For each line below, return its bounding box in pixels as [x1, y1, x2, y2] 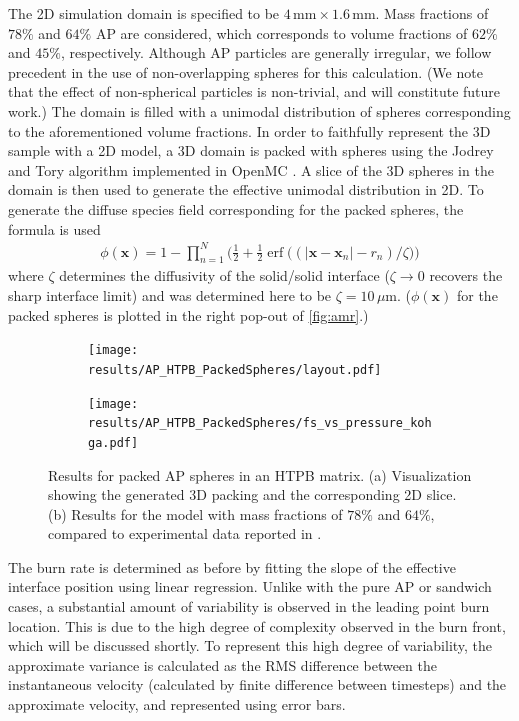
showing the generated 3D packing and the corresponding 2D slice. [48, 484, 457, 505]
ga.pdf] [88, 435, 139, 450]
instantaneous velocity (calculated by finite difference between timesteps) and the [8, 674, 507, 695]
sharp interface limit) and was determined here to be [8, 285, 332, 306]
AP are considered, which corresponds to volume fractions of [95, 22, 468, 43]
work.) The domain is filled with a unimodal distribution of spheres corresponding [8, 100, 511, 121]
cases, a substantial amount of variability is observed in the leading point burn [8, 596, 490, 617]
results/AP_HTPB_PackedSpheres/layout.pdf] [88, 362, 382, 377]
